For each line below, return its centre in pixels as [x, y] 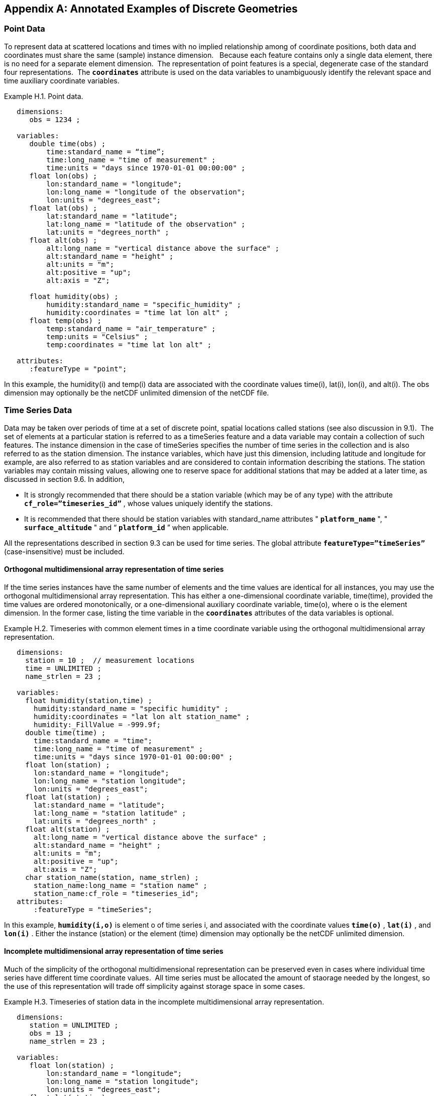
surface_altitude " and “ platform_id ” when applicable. [126, 527]
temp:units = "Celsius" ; [97, 336]
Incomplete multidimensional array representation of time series [114, 951]
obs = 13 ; [50, 1033]
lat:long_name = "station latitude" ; [110, 813]
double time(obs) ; [68, 143]
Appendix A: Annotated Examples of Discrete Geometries [151, 9]
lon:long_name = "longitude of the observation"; [146, 192]
